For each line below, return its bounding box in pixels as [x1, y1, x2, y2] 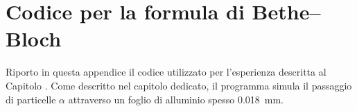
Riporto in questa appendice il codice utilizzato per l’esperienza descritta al [6, 65, 326, 79]
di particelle [6, 92, 56, 106]
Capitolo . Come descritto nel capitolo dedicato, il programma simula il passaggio [6, 78, 352, 92]
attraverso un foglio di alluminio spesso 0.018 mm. [68, 92, 284, 106]
